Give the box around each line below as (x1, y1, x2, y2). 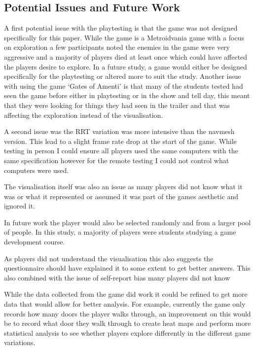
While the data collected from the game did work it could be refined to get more (4, 289, 248, 299)
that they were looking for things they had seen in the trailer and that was (4, 100, 230, 110)
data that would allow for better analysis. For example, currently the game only (4, 299, 246, 309)
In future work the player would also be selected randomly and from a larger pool (4, 217, 251, 227)
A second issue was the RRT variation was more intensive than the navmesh (4, 126, 235, 137)
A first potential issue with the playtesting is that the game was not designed (4, 23, 238, 33)
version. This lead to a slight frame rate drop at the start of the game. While (4, 136, 237, 146)
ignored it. (4, 201, 36, 211)
